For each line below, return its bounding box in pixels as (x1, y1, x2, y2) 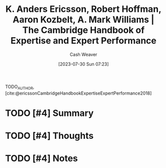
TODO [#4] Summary (5, 108, 94, 118)
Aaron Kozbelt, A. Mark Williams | (12, 14, 155, 25)
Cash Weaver (70, 51, 97, 57)
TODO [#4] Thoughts (5, 130, 94, 142)
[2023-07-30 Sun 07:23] (58, 61, 109, 67)
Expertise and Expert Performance (10, 35, 157, 47)
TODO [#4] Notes (5, 153, 78, 164)
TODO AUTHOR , (5, 83, 35, 91)
